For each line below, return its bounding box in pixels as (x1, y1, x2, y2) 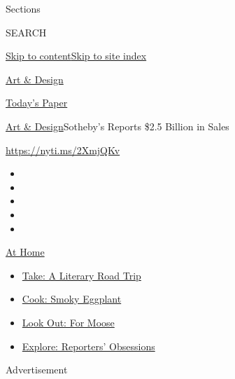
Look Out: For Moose (22, 315, 115, 329)
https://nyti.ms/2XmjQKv (6, 142, 120, 157)
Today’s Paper (6, 95, 68, 110)
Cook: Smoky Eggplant (22, 291, 122, 306)
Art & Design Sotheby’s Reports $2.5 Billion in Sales (6, 118, 229, 133)
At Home (6, 244, 45, 259)
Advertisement (6, 362, 68, 377)
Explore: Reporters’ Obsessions (22, 338, 155, 353)
